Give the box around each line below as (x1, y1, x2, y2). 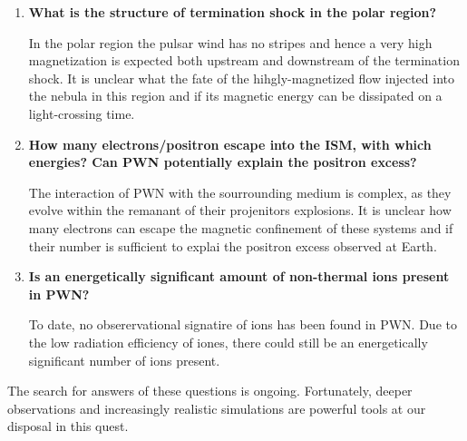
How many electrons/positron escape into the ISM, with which (28, 134, 432, 153)
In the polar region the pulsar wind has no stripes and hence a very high (28, 33, 433, 52)
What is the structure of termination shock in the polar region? (28, 3, 437, 21)
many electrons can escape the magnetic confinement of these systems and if (28, 218, 453, 237)
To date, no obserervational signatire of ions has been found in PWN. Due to (28, 315, 457, 334)
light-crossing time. (28, 103, 135, 122)
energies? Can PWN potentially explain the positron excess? (28, 152, 417, 171)
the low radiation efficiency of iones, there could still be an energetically (28, 332, 428, 351)
